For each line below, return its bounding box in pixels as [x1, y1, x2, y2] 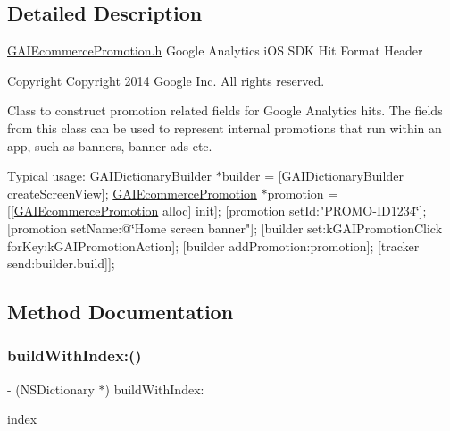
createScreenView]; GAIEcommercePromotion [7, 183, 257, 202]
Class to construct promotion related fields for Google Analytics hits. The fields [7, 101, 443, 120]
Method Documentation [7, 298, 234, 325]
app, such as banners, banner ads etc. [7, 136, 212, 155]
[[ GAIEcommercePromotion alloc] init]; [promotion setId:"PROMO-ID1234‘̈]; [7, 201, 427, 220]
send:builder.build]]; [7, 254, 115, 273]
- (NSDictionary [7, 379, 95, 398]
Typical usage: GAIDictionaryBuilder [7, 166, 212, 185]
